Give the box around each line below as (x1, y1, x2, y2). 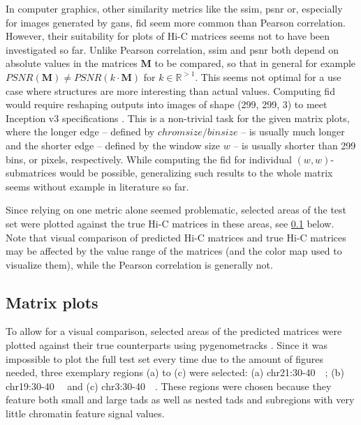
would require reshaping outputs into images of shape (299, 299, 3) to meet (6, 97, 327, 112)
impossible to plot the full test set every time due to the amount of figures (6, 351, 324, 366)
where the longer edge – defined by (6, 124, 155, 139)
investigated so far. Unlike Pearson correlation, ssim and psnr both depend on (6, 42, 339, 57)
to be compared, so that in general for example (154, 56, 356, 70)
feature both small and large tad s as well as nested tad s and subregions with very (6, 392, 355, 407)
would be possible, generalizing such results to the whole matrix (59, 165, 333, 180)
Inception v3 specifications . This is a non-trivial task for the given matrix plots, (6, 110, 350, 125)
